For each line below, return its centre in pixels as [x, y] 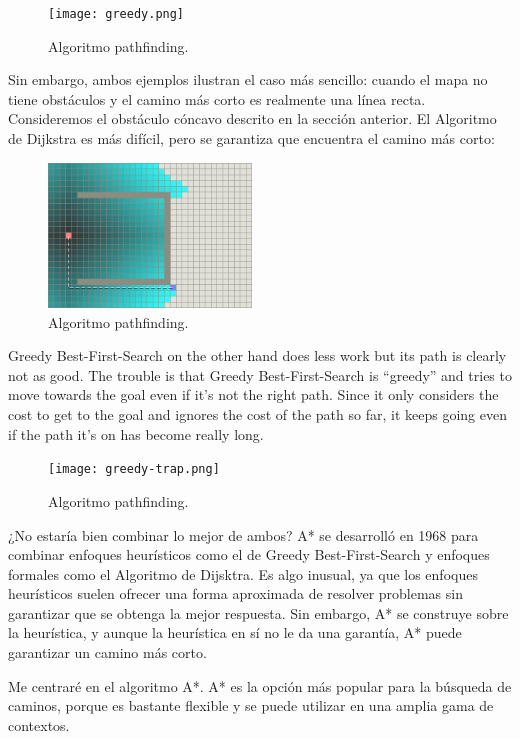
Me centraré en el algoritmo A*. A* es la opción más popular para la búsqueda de [260, 685]
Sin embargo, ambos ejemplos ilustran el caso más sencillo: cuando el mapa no [248, 79]
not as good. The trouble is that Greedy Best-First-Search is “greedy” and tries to [260, 374]
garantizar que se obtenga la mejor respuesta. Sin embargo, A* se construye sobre [258, 612]
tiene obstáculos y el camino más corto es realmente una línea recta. [217, 98]
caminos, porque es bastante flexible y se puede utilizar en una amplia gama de [251, 705]
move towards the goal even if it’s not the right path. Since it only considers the [253, 394]
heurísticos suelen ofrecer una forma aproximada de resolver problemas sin [235, 593]
